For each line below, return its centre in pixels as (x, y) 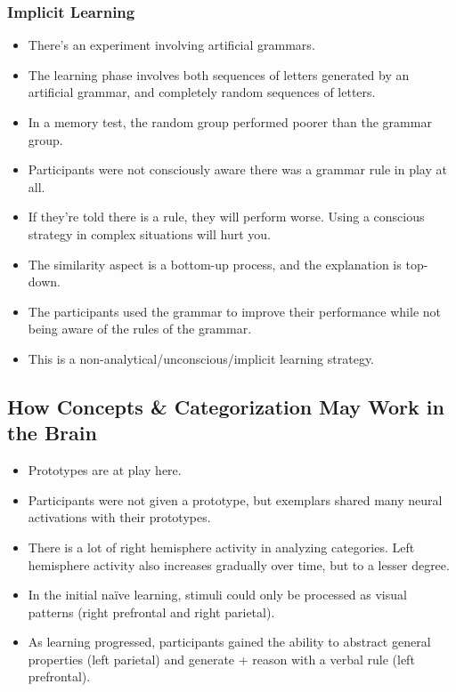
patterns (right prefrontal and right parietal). (151, 612)
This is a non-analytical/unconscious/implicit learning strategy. (201, 358)
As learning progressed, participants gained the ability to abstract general (229, 642)
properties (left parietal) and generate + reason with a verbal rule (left (221, 659)
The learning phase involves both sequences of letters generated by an (219, 74)
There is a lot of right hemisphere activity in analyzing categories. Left (221, 547)
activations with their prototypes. (119, 517)
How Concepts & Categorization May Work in (226, 406)
